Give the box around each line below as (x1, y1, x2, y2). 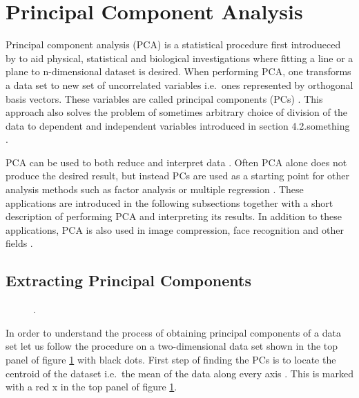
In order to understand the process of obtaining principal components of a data (6, 325, 341, 339)
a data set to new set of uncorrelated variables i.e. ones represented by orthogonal (6, 77, 353, 92)
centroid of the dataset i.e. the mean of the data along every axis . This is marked (6, 366, 354, 380)
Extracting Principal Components (6, 270, 251, 291)
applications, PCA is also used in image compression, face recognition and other (6, 222, 344, 237)
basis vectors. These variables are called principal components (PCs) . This (6, 91, 323, 106)
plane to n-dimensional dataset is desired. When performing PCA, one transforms (6, 64, 351, 79)
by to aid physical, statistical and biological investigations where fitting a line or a (6, 50, 353, 65)
